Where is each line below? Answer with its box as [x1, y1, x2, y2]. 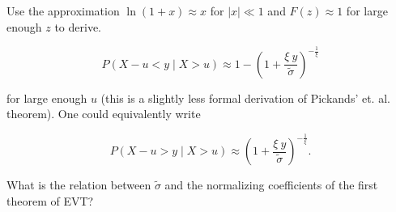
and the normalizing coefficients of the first [164, 176, 378, 193]
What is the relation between [6, 176, 151, 193]
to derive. [54, 18, 102, 35]
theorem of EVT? [6, 192, 94, 209]
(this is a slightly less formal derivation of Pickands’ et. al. [100, 89, 390, 106]
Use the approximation [6, 2, 120, 19]
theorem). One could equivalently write [6, 105, 201, 122]
